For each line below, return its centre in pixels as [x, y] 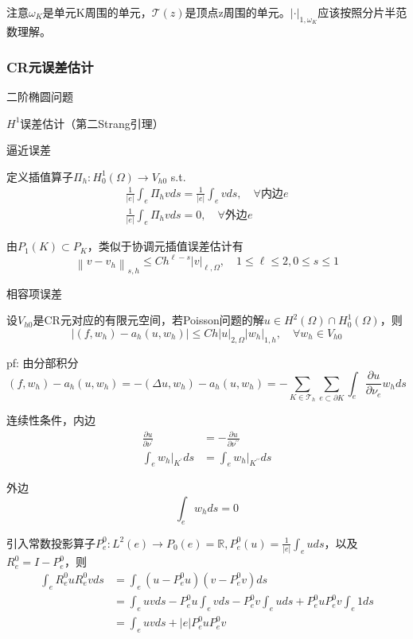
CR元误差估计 [50, 66]
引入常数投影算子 [51, 542]
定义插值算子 [40, 176]
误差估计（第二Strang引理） [92, 123]
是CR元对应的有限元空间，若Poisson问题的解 [148, 320]
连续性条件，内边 [51, 420]
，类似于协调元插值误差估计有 [165, 246]
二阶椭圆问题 [40, 97]
